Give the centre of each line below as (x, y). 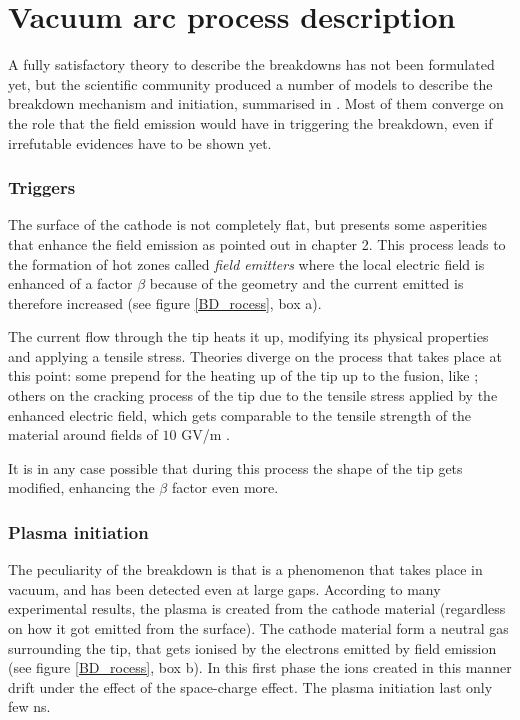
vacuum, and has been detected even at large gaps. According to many (224, 588)
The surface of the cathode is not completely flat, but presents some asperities (247, 224)
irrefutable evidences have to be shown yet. (140, 142)
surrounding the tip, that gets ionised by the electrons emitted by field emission (252, 647)
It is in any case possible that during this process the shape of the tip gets (235, 467)
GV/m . (205, 434)
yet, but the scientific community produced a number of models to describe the (250, 83)
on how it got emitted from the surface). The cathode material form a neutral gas (258, 628)
